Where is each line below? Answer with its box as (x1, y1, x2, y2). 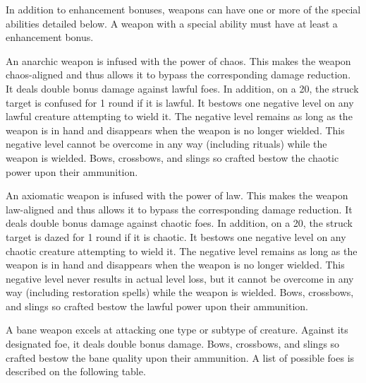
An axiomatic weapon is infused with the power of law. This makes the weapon (6, 188, 348, 203)
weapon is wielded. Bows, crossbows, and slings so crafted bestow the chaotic (6, 150, 339, 165)
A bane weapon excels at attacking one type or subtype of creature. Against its (6, 322, 348, 337)
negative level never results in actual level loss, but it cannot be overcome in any (6, 271, 354, 285)
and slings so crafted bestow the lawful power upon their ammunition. (6, 298, 309, 313)
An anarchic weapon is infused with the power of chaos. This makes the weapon (6, 53, 351, 68)
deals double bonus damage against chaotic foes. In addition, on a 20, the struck (6, 216, 353, 230)
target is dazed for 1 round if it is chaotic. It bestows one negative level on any (6, 229, 346, 244)
